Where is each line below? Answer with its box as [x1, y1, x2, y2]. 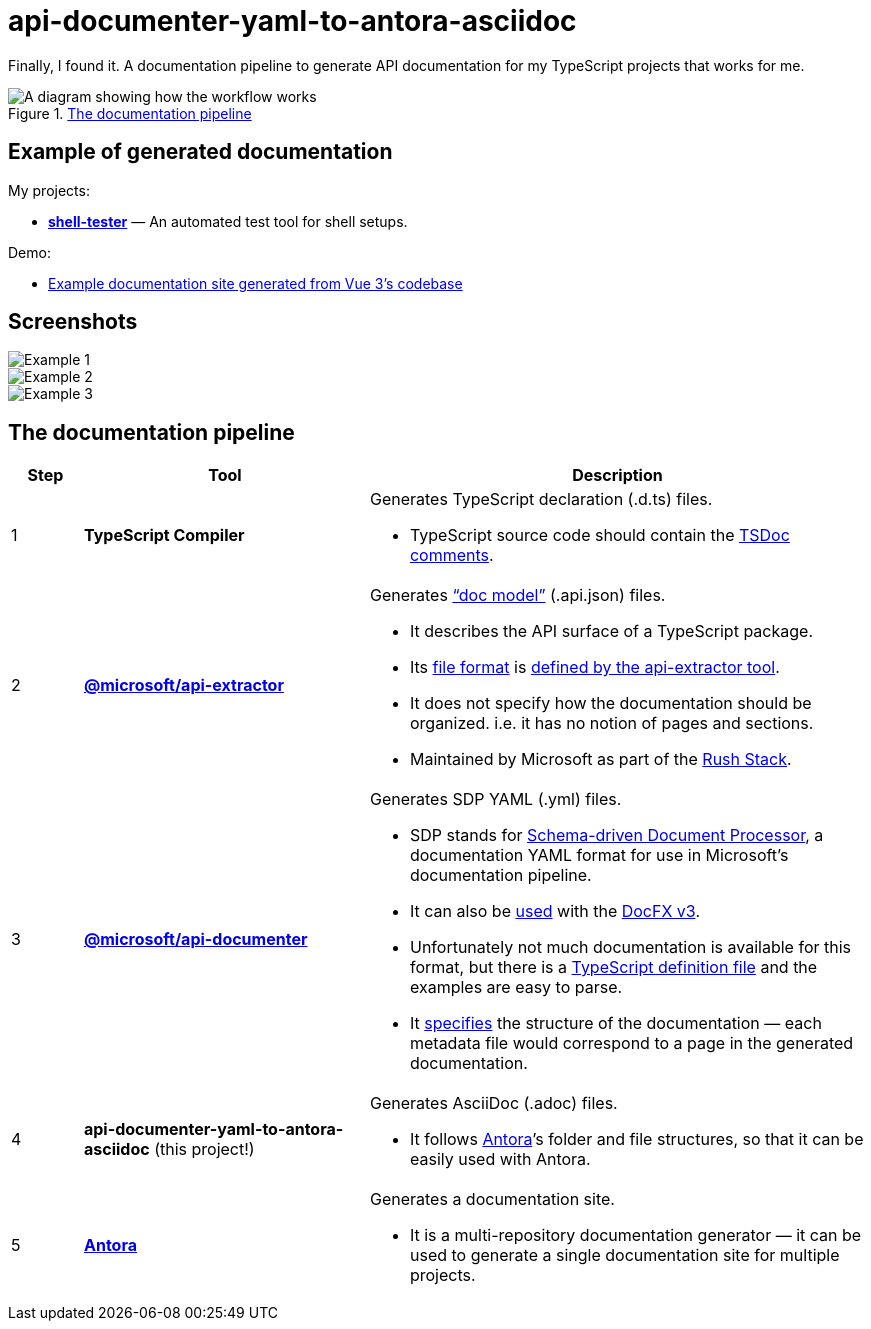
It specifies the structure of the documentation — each [409, 1013, 822, 1034]
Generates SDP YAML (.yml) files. [369, 789, 622, 810]
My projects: [8, 181, 90, 199]
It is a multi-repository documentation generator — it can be [409, 1225, 862, 1246]
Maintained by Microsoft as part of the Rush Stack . [409, 749, 792, 770]
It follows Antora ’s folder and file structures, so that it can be [409, 1129, 864, 1150]
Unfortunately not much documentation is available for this [409, 937, 852, 958]
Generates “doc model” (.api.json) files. [369, 585, 666, 606]
